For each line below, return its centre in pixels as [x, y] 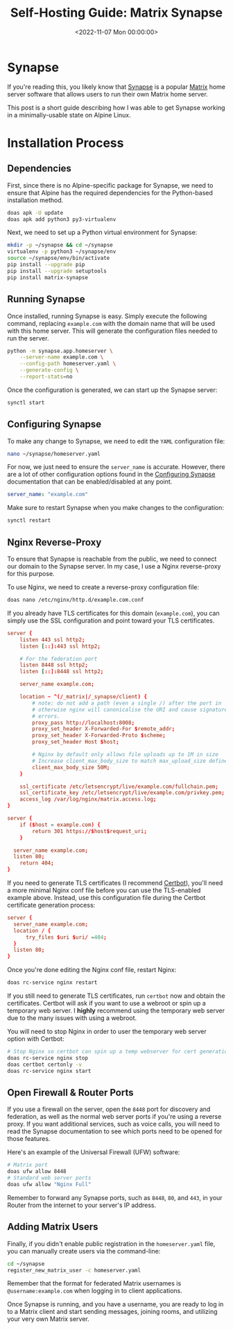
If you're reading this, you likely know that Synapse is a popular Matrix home [116, 87]
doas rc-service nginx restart [52, 983]
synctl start [26, 402]
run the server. [28, 338]
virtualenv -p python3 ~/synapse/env [62, 252]
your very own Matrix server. [49, 1319]
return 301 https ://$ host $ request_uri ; [90, 831]
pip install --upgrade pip [46, 265]
